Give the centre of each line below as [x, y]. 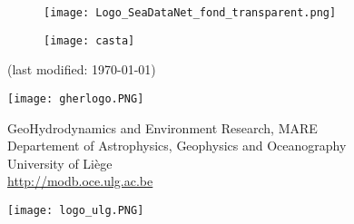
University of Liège [60, 163]
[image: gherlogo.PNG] [76, 98]
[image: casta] [89, 40]
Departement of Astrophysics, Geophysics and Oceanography [177, 146]
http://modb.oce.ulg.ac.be [80, 181]
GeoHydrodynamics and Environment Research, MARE [162, 127]
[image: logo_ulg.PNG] [76, 210]
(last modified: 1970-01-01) [82, 69]
